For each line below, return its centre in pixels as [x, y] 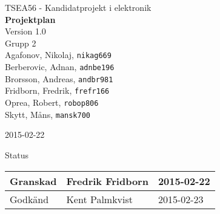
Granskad [33, 181]
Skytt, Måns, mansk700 [48, 114]
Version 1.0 [25, 31]
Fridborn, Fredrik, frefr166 [57, 90]
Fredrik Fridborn [107, 181]
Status [17, 154]
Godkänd [29, 199]
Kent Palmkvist [100, 199]
